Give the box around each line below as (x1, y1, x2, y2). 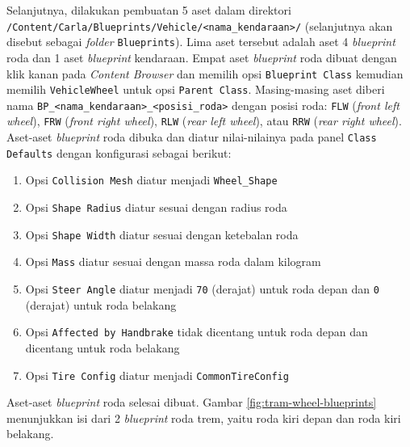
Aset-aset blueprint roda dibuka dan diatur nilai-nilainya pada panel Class (6, 129, 377, 145)
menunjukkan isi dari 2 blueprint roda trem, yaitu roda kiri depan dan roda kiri (6, 409, 401, 426)
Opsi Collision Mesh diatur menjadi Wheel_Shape (25, 171, 278, 188)
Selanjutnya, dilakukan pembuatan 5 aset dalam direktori (6, 2, 291, 18)
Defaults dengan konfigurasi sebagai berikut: (6, 144, 232, 161)
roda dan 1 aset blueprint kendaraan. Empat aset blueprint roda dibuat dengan (6, 48, 397, 65)
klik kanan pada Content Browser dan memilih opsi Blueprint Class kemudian (6, 65, 404, 82)
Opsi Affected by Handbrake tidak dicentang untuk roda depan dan (25, 323, 368, 340)
